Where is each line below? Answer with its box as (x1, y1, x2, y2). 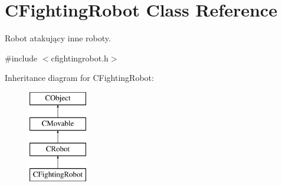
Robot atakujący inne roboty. (5, 32, 111, 44)
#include (5, 51, 38, 64)
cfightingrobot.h (51, 51, 109, 64)
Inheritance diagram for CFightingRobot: (5, 71, 154, 84)
